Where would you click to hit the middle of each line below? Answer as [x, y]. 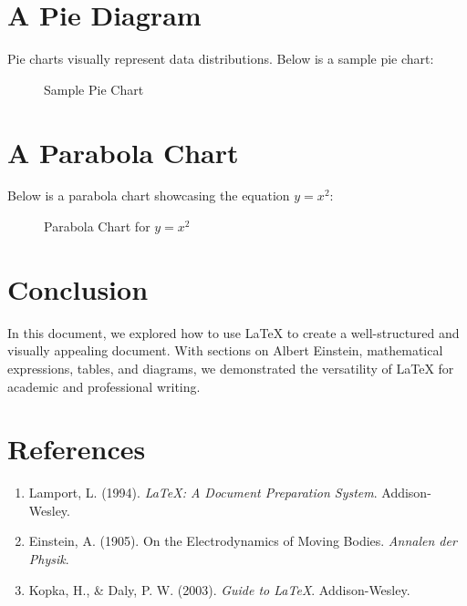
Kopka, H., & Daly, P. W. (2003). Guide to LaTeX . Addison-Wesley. [219, 589]
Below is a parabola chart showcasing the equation [149, 195]
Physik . [49, 559]
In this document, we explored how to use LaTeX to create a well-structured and [233, 332]
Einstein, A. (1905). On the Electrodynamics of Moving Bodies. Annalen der [243, 541]
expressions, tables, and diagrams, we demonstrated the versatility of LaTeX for [231, 368]
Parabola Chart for [97, 226]
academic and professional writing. [104, 386]
